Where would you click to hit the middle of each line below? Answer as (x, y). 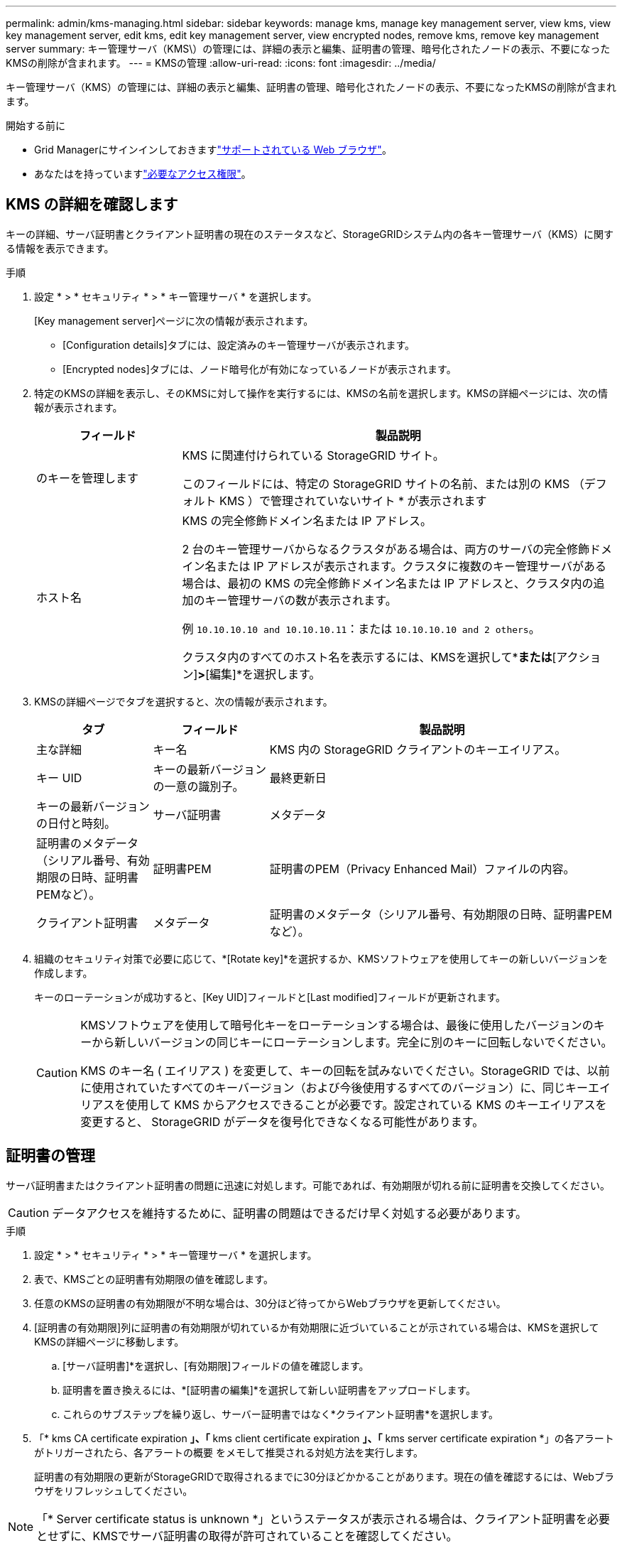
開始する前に (36, 125)
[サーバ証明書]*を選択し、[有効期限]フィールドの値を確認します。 (216, 1365)
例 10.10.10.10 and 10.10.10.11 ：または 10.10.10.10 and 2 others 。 (361, 628)
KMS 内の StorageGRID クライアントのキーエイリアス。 (418, 749)
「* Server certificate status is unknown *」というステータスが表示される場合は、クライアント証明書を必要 (323, 1519)
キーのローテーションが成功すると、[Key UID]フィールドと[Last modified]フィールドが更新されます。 (270, 997)
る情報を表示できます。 (60, 248)
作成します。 (64, 973)
